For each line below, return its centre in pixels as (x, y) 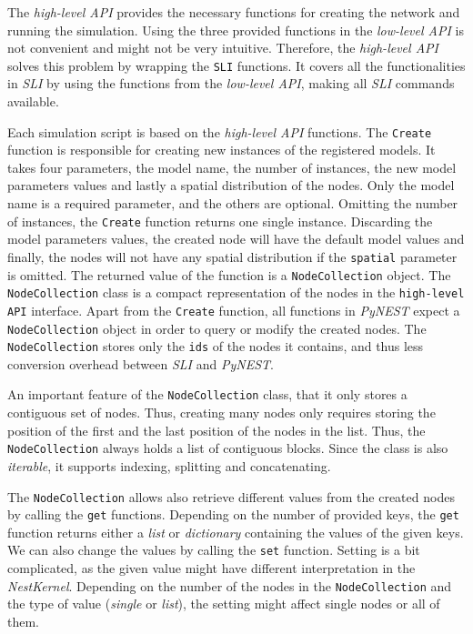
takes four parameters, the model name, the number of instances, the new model (232, 167)
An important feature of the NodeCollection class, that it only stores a (207, 394)
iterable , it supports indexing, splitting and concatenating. (169, 465)
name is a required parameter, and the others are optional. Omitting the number (233, 203)
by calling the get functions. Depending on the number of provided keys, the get (233, 514)
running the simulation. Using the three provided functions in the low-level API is (236, 30)
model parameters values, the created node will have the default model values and (236, 239)
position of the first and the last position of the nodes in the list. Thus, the (216, 430)
